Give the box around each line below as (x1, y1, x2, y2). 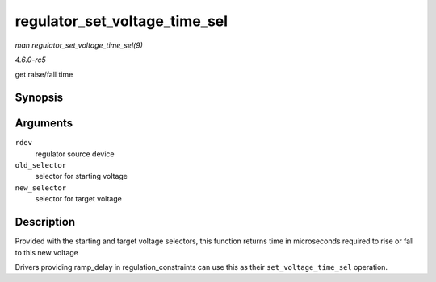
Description (15, 215, 76, 229)
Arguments (15, 117, 73, 131)
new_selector (15, 183, 67, 193)
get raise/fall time (15, 69, 73, 80)
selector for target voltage (35, 194, 123, 204)
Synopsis (15, 91, 64, 105)
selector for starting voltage (35, 172, 128, 181)
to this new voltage (15, 247, 78, 257)
